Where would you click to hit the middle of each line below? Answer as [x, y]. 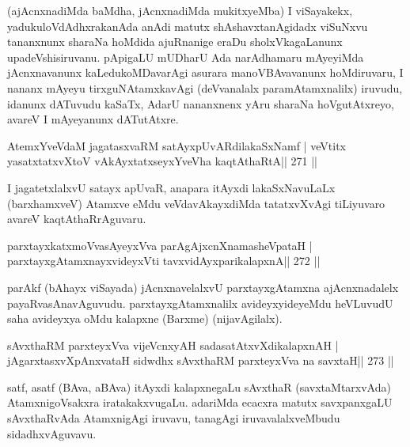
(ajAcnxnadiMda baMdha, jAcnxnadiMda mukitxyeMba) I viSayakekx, [180, 10]
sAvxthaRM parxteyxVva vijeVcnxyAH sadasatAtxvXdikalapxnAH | [173, 345]
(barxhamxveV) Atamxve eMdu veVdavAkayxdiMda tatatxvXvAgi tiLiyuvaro [196, 203]
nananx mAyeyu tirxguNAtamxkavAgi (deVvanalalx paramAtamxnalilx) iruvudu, [205, 87]
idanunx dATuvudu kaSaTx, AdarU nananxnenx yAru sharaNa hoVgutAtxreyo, [201, 103]
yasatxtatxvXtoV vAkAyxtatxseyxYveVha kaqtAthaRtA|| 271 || [162, 161]
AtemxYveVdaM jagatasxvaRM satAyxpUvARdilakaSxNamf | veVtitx [177, 145]
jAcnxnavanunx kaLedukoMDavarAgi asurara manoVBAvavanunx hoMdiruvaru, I [205, 72]
